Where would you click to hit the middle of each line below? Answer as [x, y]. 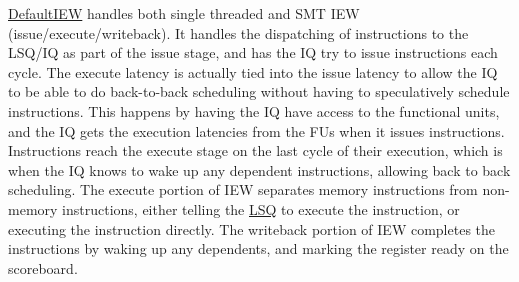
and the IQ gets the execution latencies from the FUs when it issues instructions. [256, 130]
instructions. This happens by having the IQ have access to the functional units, [254, 110]
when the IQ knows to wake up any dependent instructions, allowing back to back [259, 169]
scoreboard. [43, 267]
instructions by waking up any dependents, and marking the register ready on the [258, 248]
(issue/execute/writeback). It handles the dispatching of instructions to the [238, 32]
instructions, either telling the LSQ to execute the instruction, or [261, 208]
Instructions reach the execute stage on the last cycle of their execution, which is [255, 150]
